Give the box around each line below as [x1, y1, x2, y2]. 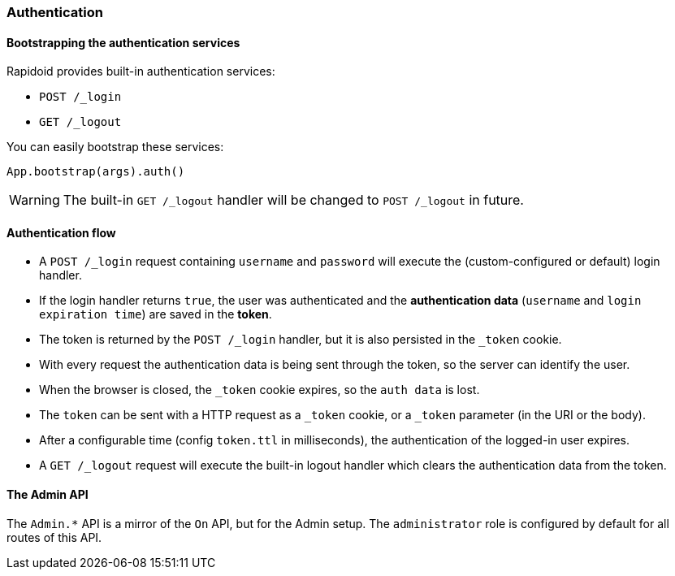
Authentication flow [6, 225, 116, 240]
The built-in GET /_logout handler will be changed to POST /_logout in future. [63, 192, 524, 209]
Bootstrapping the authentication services [6, 35, 240, 50]
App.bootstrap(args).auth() [6, 165, 185, 179]
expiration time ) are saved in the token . [39, 307, 272, 322]
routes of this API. [6, 530, 102, 544]
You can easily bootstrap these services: [6, 140, 224, 154]
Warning [9, 192, 60, 209]
